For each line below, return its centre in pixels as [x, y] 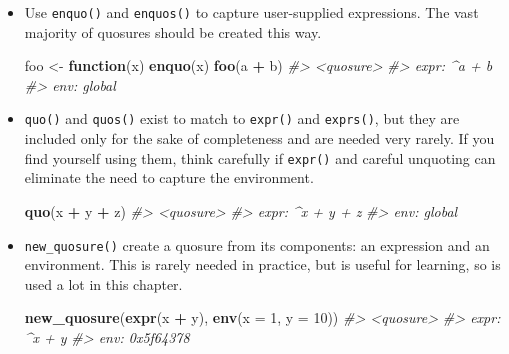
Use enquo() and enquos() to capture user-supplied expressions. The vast [251, 12]
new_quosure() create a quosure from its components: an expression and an [257, 244]
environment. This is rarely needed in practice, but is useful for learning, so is [262, 264]
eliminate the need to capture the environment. [169, 177]
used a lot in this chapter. [103, 283]
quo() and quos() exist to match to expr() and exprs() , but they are [242, 118]
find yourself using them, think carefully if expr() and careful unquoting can [260, 157]
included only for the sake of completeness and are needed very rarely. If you [259, 138]
